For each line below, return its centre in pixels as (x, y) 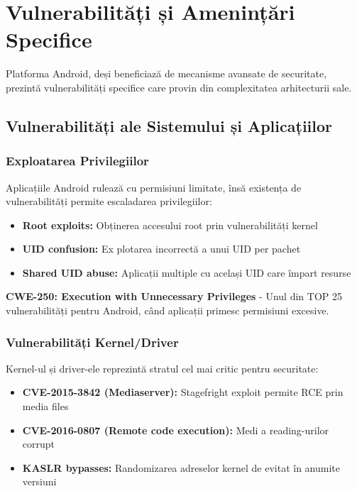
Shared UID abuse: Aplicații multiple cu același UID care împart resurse (187, 272)
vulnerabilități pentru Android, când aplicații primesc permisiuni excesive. (167, 310)
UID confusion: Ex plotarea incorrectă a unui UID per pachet (161, 249)
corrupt (39, 444)
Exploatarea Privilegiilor (77, 161)
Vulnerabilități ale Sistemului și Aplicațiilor (169, 125)
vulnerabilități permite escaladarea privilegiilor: (109, 201)
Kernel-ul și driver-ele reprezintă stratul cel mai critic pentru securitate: (162, 368)
